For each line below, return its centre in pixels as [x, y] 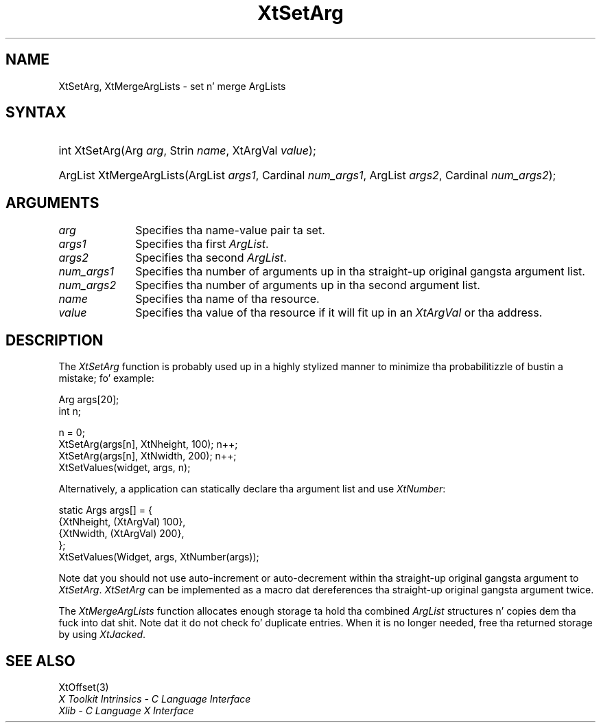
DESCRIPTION [55, 340]
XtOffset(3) [84, 687]
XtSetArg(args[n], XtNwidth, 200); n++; [148, 456]
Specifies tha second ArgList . [211, 258]
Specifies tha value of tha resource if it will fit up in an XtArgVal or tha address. [339, 313]
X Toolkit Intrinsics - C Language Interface [155, 698]
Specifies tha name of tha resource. [227, 299]
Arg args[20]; [89, 400]
